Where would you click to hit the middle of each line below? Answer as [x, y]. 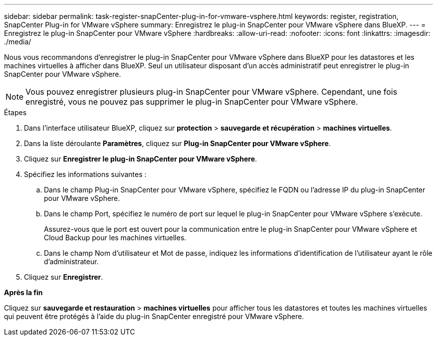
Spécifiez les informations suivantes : [85, 174]
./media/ [18, 42]
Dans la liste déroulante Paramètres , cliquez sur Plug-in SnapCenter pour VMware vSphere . [177, 143]
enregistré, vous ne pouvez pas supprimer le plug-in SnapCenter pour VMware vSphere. [192, 102]
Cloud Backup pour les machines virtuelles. [115, 238]
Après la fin [23, 292]
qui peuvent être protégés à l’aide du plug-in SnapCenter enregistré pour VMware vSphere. [154, 316]
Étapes [15, 112]
